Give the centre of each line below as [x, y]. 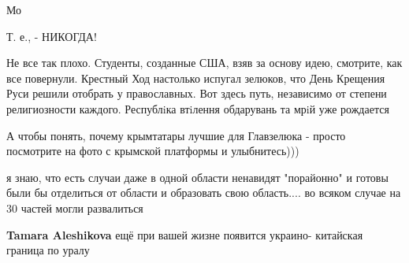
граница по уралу [48, 250]
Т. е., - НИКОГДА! [52, 36]
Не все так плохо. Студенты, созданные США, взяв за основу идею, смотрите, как [204, 63]
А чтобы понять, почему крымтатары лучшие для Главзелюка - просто [176, 135]
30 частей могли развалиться [75, 207]
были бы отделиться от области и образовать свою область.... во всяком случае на [204, 193]
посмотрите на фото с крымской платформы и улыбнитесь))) [153, 151]
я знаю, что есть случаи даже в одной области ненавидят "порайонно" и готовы [197, 177]
